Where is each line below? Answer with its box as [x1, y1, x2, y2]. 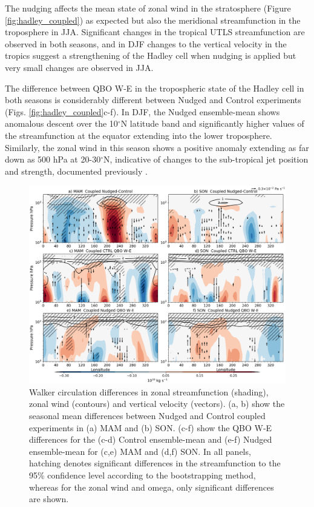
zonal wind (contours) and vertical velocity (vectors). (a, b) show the [29, 397, 285, 410]
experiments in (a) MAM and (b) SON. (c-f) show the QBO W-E [29, 421, 272, 434]
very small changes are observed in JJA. [5, 61, 154, 73]
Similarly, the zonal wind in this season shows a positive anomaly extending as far [5, 141, 309, 153]
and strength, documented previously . [5, 164, 148, 177]
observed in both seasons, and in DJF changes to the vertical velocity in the [5, 37, 287, 50]
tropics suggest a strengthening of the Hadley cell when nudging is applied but [5, 49, 296, 62]
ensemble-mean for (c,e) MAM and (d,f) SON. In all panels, [29, 445, 251, 457]
